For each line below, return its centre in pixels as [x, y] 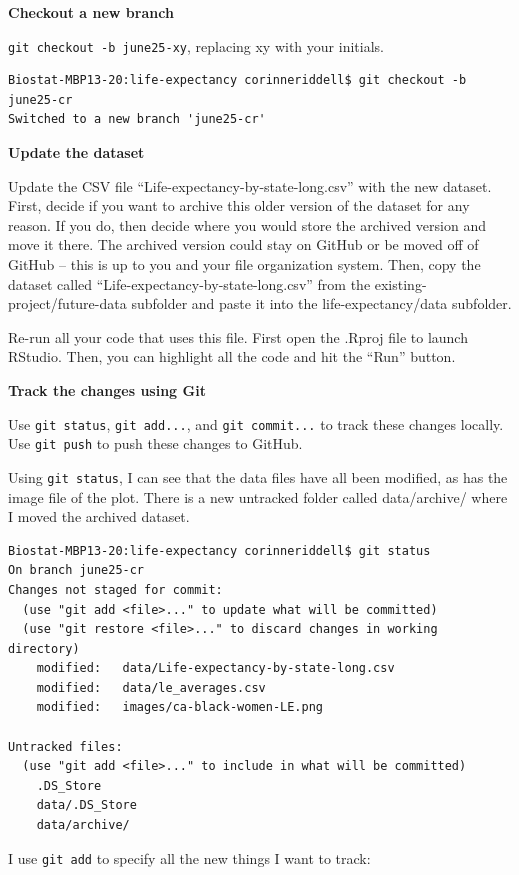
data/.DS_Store [86, 805]
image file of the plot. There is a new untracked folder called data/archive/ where [258, 496]
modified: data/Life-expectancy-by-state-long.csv [215, 668]
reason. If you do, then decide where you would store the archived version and [247, 224]
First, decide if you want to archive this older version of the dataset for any [239, 205]
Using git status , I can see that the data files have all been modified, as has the [258, 476]
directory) [44, 648]
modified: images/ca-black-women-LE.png [179, 707]
